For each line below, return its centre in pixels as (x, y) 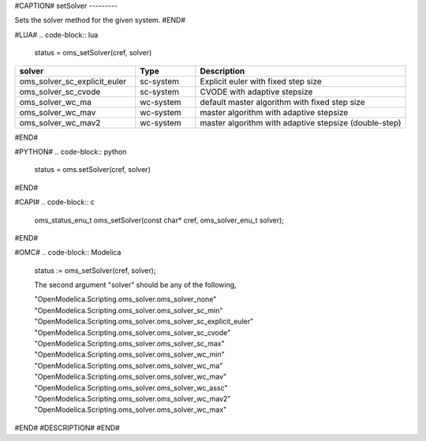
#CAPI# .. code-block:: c (54, 202)
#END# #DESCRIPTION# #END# (67, 428)
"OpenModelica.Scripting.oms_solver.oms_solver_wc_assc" (131, 387)
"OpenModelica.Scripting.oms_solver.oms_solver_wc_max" (131, 409)
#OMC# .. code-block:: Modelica (68, 252)
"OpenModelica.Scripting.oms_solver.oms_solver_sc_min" (129, 310)
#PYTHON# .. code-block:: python (71, 151)
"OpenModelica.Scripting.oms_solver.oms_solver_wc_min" (129, 354)
